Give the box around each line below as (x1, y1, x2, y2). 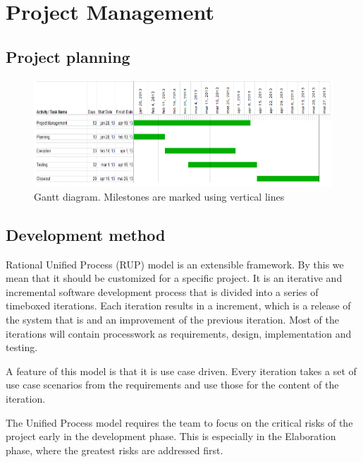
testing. (6, 340, 38, 355)
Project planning (6, 45, 130, 67)
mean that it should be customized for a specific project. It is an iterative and (6, 271, 343, 285)
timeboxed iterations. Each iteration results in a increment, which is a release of (6, 298, 351, 313)
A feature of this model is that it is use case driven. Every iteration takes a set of (6, 363, 357, 378)
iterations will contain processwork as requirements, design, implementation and (6, 326, 352, 340)
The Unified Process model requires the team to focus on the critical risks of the (6, 415, 353, 430)
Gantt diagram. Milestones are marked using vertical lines (34, 189, 285, 203)
